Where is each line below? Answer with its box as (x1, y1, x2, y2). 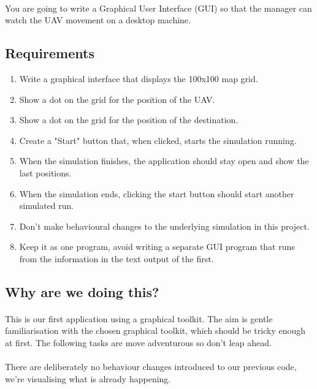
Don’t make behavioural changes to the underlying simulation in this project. (19, 219, 310, 232)
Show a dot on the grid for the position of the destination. (19, 113, 239, 126)
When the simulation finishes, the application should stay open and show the (19, 154, 309, 167)
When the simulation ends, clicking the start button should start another (19, 187, 294, 200)
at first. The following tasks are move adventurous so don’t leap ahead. (5, 336, 272, 349)
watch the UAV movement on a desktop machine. (5, 13, 191, 26)
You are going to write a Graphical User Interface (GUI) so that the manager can (5, 1, 312, 14)
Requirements (5, 43, 94, 62)
